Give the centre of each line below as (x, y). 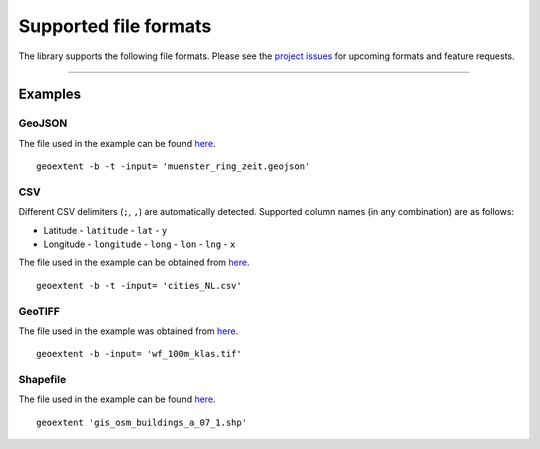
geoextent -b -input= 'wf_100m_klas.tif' (139, 354)
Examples (50, 94)
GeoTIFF (39, 311)
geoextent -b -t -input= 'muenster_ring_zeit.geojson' (173, 166)
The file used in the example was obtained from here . (128, 331)
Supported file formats (115, 26)
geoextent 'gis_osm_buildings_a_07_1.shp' (142, 422)
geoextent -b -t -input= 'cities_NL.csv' (139, 285)
